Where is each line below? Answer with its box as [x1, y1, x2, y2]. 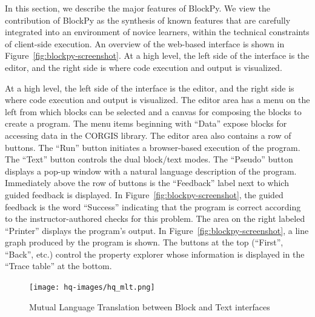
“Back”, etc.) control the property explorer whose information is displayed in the [5, 247, 305, 260]
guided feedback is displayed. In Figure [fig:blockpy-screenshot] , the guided [5, 188, 283, 201]
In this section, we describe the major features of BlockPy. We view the [5, 2, 270, 14]
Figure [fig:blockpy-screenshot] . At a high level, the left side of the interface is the [5, 49, 310, 62]
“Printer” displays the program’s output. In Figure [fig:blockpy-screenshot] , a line [5, 224, 309, 236]
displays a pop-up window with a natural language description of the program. [5, 164, 297, 177]
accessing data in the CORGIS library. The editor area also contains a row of [5, 128, 291, 141]
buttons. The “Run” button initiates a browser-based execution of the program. [5, 141, 300, 153]
